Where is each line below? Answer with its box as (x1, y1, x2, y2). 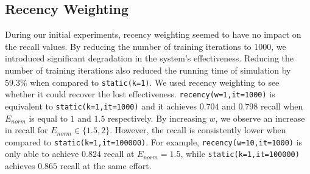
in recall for (5, 124, 48, 136)
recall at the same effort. (60, 159, 152, 172)
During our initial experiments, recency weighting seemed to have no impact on (5, 28, 301, 41)
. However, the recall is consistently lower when (110, 124, 286, 136)
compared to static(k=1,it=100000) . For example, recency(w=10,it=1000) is (5, 135, 303, 148)
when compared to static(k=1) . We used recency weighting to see (30, 75, 280, 88)
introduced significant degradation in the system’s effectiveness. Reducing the (5, 52, 294, 64)
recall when (261, 99, 303, 112)
